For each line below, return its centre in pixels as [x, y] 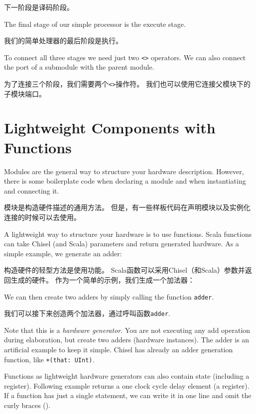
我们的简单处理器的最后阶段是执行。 [63, 41]
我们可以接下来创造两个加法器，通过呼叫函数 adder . [87, 313]
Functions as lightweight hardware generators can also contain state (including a [127, 376]
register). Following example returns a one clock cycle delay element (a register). [127, 385]
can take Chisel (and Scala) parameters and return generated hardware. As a [122, 244]
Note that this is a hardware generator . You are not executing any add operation [127, 330]
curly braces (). [27, 405]
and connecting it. [32, 190]
